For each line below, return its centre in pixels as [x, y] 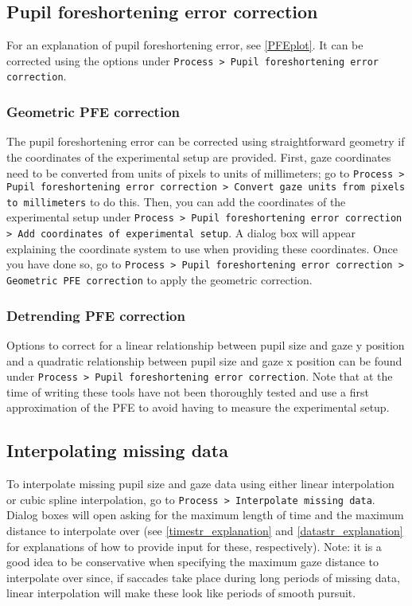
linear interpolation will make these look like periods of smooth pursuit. [181, 593]
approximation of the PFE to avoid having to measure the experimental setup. [198, 407]
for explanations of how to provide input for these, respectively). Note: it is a [194, 546]
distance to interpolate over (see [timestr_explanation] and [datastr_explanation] [205, 530]
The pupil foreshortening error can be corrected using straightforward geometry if [206, 141]
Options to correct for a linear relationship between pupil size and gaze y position [206, 344]
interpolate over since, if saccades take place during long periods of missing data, [203, 577]
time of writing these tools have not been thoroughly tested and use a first [188, 391]
